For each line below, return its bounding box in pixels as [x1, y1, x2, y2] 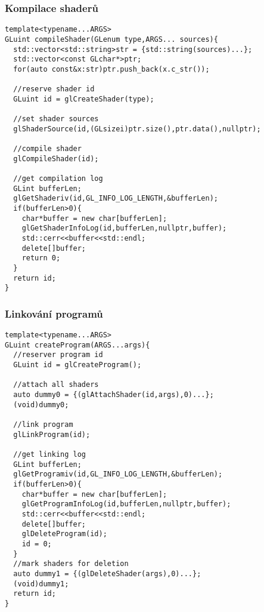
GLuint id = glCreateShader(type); [13, 94, 154, 103]
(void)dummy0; [13, 400, 69, 409]
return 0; [21, 254, 61, 263]
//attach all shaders [13, 380, 99, 389]
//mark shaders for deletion [13, 559, 129, 568]
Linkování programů [5, 306, 103, 321]
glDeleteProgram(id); [21, 530, 107, 539]
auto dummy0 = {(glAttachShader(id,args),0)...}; [13, 390, 214, 399]
